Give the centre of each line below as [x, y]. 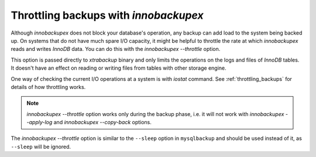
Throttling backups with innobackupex [107, 15]
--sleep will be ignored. [41, 146]
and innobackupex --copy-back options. [103, 122]
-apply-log [39, 122]
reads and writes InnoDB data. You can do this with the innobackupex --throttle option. [116, 49]
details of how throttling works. [48, 87]
